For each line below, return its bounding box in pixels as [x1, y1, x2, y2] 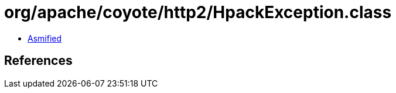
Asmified [28, 33, 62, 43]
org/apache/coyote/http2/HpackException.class [4, 2, 392, 22]
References [4, 53, 73, 68]
